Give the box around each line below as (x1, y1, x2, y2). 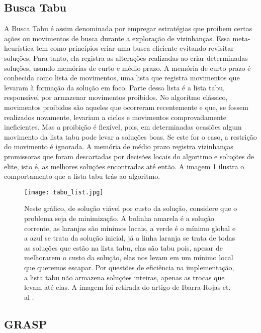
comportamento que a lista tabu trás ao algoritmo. (4, 171, 160, 181)
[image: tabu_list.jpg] (24, 188, 104, 196)
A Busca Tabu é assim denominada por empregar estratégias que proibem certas (4, 23, 252, 34)
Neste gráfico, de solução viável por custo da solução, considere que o (24, 203, 237, 213)
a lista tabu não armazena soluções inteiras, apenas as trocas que (24, 272, 225, 282)
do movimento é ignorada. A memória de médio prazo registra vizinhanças (4, 141, 233, 152)
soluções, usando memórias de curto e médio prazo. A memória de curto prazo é (4, 62, 251, 73)
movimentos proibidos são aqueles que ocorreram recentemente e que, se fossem (4, 101, 248, 112)
